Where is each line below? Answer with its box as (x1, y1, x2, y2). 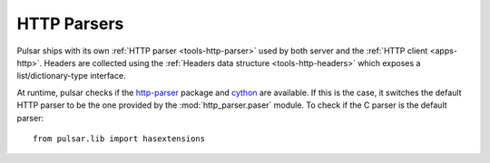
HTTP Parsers (16, 14, 124, 34)
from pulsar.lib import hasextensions (33, 133, 206, 144)
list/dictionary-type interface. (16, 71, 126, 81)
